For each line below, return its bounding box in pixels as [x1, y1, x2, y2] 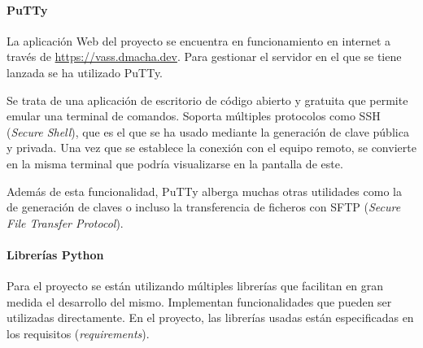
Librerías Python [7, 246, 104, 263]
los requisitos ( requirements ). [7, 324, 150, 341]
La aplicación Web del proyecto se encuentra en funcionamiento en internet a [7, 32, 391, 49]
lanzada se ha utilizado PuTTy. [7, 63, 164, 80]
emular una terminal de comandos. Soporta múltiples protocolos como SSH [7, 107, 381, 124]
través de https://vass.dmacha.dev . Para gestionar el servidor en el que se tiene [7, 48, 402, 65]
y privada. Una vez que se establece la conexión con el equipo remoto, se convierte [7, 139, 416, 156]
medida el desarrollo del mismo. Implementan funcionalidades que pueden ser [7, 293, 392, 310]
